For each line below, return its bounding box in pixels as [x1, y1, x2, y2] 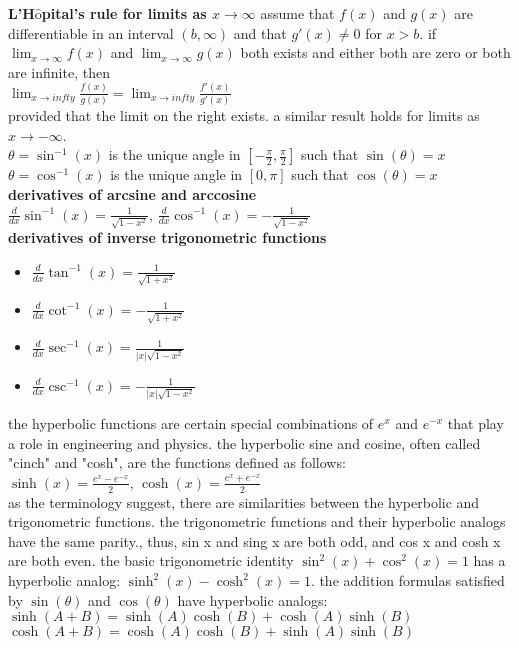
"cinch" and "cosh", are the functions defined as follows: [8, 452, 346, 473]
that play [447, 413, 504, 434]
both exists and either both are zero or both [240, 42, 511, 63]
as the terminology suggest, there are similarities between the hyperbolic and [8, 491, 480, 512]
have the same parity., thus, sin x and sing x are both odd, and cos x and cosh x [8, 530, 501, 551]
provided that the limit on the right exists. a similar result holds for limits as [8, 105, 480, 126]
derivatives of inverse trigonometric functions [8, 227, 327, 248]
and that [233, 22, 287, 43]
